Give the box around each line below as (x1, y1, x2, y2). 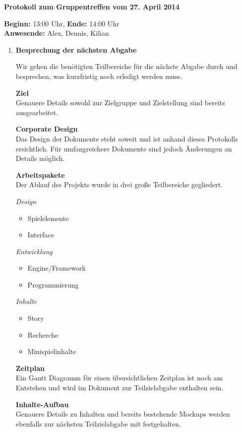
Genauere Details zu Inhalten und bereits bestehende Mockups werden (15, 409, 230, 419)
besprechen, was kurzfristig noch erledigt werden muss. (15, 71, 182, 81)
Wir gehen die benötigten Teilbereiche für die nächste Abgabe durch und (15, 61, 238, 72)
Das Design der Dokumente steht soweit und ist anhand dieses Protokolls (15, 133, 238, 144)
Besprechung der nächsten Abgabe (15, 44, 137, 55)
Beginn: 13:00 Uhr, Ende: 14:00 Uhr (4, 18, 120, 28)
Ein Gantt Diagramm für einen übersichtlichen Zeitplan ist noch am (15, 372, 223, 383)
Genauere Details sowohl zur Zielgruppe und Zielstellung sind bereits (15, 97, 225, 108)
